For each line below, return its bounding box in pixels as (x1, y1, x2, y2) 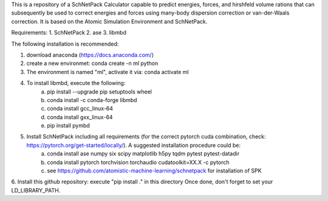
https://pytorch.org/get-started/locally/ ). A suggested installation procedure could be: (26, 141, 241, 149)
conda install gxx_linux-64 (47, 113, 113, 121)
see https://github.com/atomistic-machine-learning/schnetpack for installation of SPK (47, 167, 262, 174)
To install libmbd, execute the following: (26, 80, 126, 87)
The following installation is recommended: (11, 40, 119, 47)
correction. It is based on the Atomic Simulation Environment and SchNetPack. (11, 18, 208, 25)
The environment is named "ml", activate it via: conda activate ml (26, 68, 189, 75)
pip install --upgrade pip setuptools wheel (47, 88, 152, 95)
